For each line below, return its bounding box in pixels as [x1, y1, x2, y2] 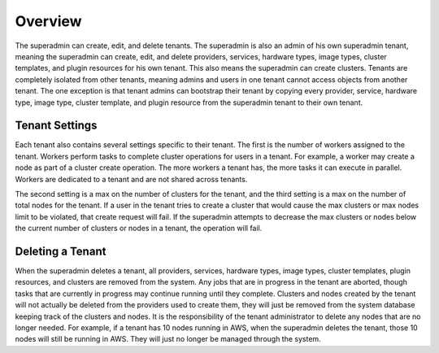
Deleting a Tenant [15, 244, 106, 258]
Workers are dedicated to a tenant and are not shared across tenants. [15, 174, 248, 184]
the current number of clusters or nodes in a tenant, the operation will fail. [15, 224, 263, 233]
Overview [15, 12, 82, 30]
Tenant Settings [15, 119, 98, 133]
